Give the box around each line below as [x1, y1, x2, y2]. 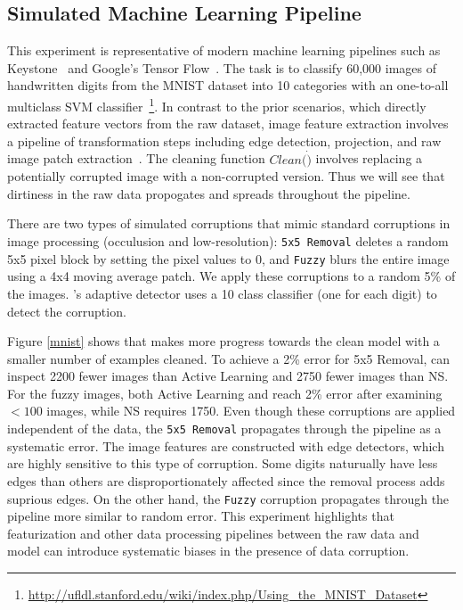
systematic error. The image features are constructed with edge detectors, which [7, 436, 444, 455]
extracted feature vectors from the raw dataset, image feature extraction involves [7, 114, 449, 133]
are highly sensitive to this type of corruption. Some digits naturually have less [7, 454, 438, 473]
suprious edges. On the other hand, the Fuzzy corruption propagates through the [7, 489, 450, 507]
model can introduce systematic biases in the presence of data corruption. [7, 541, 410, 560]
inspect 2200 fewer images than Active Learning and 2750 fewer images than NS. [7, 367, 449, 385]
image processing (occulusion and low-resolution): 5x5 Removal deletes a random [7, 232, 449, 251]
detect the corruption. [7, 301, 126, 320]
